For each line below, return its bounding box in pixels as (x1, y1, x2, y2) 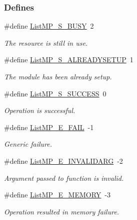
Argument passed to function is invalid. (4, 172, 124, 183)
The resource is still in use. (4, 37, 88, 48)
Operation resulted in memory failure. (4, 206, 119, 216)
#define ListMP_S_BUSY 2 (4, 21, 94, 31)
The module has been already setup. (4, 71, 112, 81)
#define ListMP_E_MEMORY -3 (4, 189, 111, 200)
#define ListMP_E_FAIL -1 (4, 122, 94, 132)
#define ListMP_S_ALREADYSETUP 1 (4, 54, 133, 65)
